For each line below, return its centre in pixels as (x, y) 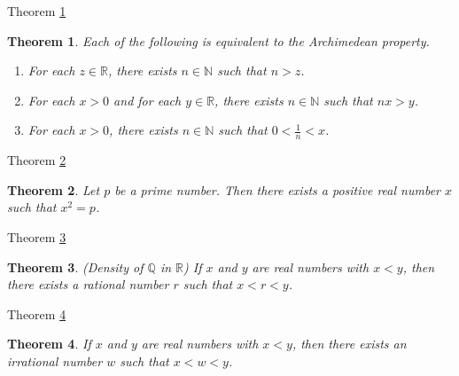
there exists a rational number (88, 284)
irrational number (55, 360)
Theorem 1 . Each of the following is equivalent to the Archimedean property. (218, 40)
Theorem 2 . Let (54, 189)
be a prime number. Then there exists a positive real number (277, 189)
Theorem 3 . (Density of (75, 266)
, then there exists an (349, 344)
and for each (148, 100)
